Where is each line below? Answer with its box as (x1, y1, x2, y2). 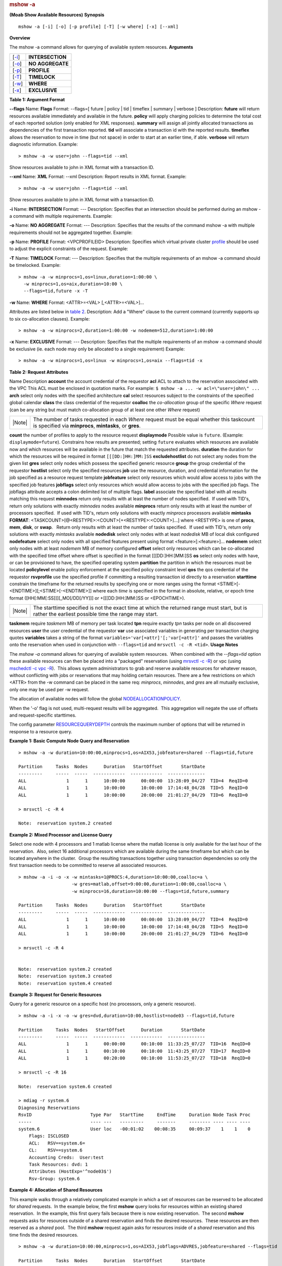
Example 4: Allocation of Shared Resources (9, 1187, 103, 1193)
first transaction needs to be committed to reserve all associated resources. (9, 862, 168, 868)
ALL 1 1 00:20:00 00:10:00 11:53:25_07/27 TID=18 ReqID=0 (18, 1055, 251, 1061)
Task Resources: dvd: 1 (28, 1162, 88, 1167)
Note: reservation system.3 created (18, 973, 112, 979)
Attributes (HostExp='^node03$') (28, 1169, 112, 1174)
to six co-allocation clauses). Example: (9, 315, 90, 322)
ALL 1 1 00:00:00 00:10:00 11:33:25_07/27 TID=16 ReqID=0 (18, 1041, 251, 1047)
